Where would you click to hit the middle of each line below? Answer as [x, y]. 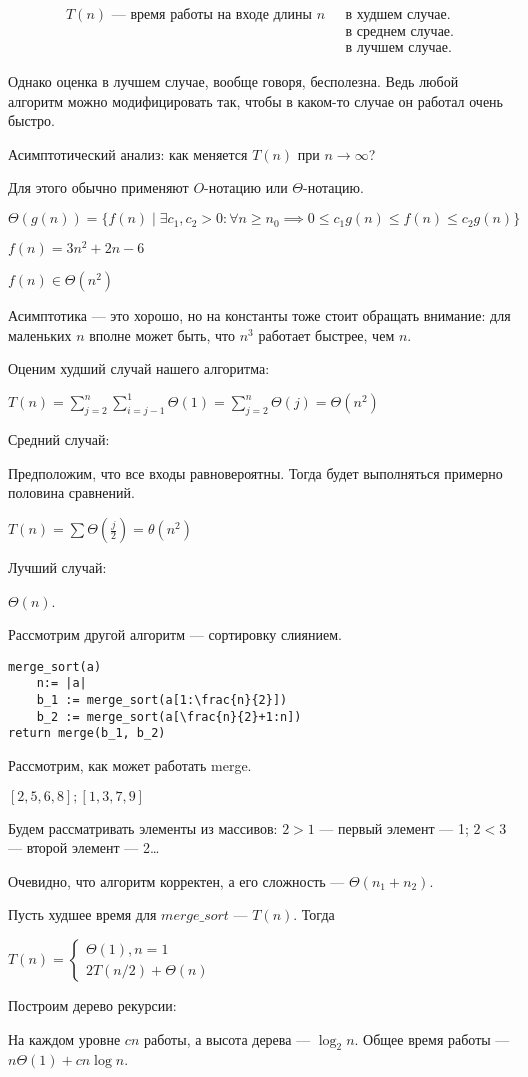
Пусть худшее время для [82, 914]
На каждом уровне [64, 1038]
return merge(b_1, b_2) [87, 733]
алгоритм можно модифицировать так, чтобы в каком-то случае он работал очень [255, 100]
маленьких [40, 334]
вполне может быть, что [162, 334]
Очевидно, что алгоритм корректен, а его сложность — [176, 880]
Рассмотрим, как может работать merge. [130, 765]
